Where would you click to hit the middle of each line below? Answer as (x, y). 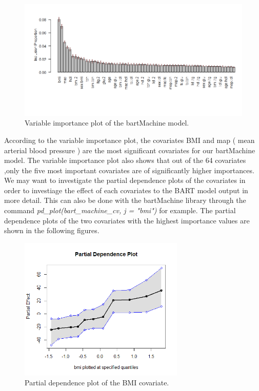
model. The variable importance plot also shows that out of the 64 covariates (125, 160)
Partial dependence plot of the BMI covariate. (97, 383)
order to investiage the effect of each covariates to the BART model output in (126, 190)
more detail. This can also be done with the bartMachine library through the (125, 200)
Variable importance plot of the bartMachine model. (107, 123)
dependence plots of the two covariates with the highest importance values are (127, 220)
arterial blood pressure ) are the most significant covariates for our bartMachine (130, 150)
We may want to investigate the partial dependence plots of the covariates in (125, 180)
